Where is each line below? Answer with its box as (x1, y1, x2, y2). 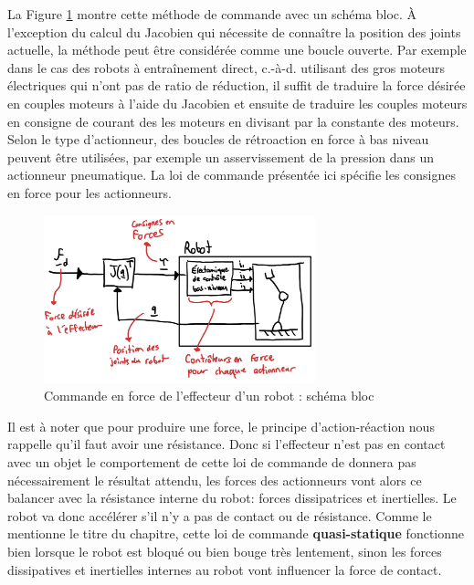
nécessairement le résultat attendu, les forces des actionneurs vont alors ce (7, 470, 422, 489)
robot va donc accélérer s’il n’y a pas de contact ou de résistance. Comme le (7, 506, 432, 525)
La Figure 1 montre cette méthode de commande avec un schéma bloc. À (7, 5, 417, 23)
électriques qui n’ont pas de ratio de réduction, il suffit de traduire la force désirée (7, 76, 466, 95)
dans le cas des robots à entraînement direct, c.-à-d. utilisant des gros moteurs (7, 57, 446, 77)
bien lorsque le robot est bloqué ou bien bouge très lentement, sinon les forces (7, 541, 442, 560)
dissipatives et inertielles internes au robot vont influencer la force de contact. (7, 559, 442, 579)
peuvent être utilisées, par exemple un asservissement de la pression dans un (7, 147, 435, 166)
